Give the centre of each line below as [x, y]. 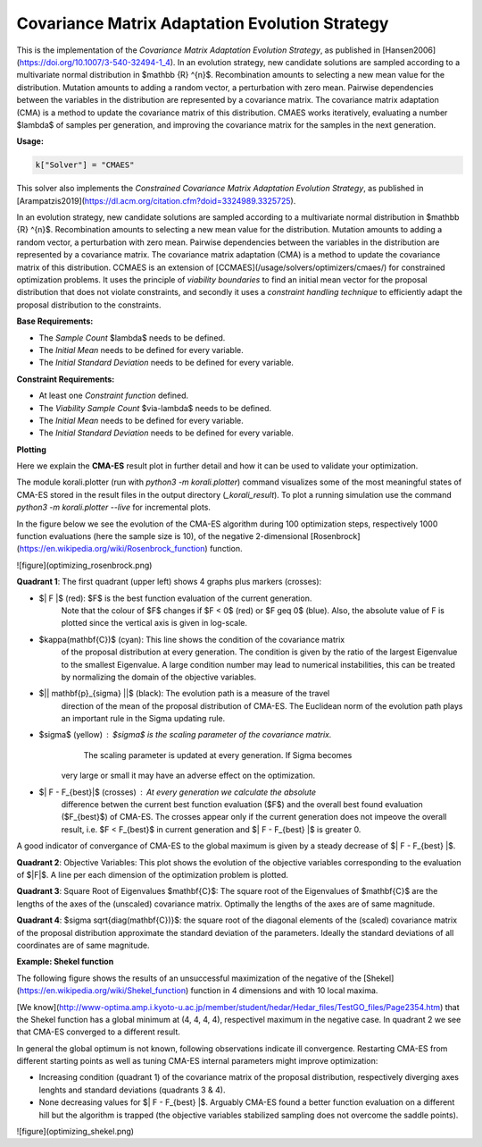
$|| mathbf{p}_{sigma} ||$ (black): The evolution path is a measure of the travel [184, 694]
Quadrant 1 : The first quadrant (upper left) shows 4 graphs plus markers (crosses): [169, 582]
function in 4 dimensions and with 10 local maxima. [284, 991]
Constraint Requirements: [66, 379]
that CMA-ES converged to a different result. [98, 1032]
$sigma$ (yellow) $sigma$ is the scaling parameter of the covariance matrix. [185, 735]
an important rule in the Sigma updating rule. [143, 719]
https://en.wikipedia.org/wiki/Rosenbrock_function [112, 549]
